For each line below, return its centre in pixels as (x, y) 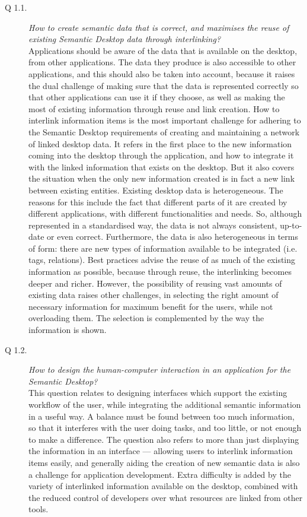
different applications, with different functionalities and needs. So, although (165, 213)
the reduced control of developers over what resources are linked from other (166, 497)
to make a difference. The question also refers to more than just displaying (164, 439)
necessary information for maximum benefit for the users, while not (151, 306)
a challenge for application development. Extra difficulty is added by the (160, 474)
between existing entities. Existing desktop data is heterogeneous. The (156, 190)
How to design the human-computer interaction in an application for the (160, 369)
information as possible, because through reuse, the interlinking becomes (160, 272)
